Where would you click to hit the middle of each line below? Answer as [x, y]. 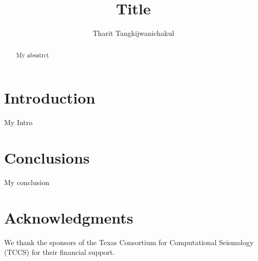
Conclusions [47, 157]
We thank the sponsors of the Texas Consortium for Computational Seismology [129, 242]
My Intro [18, 122]
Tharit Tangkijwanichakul [133, 33]
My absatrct [33, 55]
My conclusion [27, 182]
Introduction [50, 98]
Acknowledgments [69, 217]
